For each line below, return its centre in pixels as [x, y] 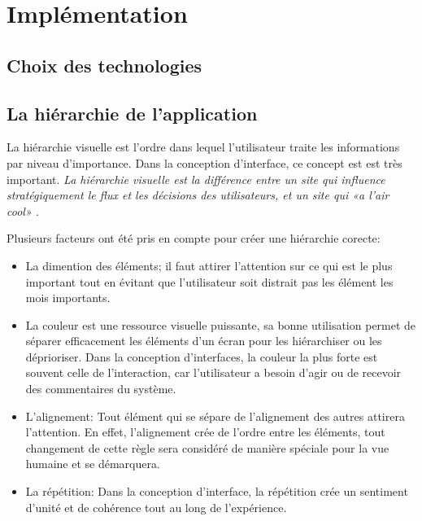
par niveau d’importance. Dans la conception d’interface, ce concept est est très [204, 162]
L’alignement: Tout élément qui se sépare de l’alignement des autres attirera [215, 416]
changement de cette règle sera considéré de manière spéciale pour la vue [207, 447]
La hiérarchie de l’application [132, 113]
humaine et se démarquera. [93, 464]
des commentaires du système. [101, 389]
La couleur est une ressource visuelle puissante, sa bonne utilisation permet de [221, 324]
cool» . [23, 210]
